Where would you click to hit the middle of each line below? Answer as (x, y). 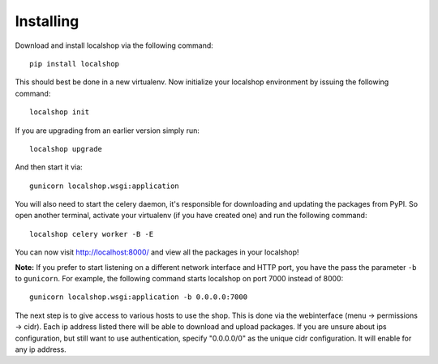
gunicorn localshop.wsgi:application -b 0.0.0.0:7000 (138, 297)
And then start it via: (49, 167)
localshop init (60, 112)
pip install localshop (75, 64)
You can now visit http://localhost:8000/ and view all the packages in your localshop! (157, 252)
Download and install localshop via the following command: (114, 45)
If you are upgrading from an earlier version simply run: (107, 131)
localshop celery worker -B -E (92, 234)
